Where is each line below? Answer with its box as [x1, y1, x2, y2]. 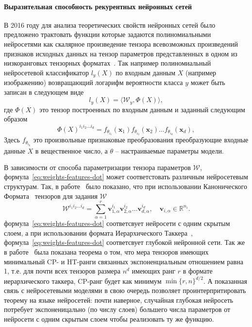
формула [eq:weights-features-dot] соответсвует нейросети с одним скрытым [4, 218, 230, 228]
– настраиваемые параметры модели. [115, 146, 224, 156]
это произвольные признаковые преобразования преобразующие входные [33, 135, 249, 145]
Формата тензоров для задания [4, 190, 98, 201]
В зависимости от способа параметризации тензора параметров [4, 162, 191, 172]
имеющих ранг [132, 266, 176, 276]
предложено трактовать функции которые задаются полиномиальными [4, 29, 211, 39]
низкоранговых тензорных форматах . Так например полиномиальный [4, 58, 211, 68]
